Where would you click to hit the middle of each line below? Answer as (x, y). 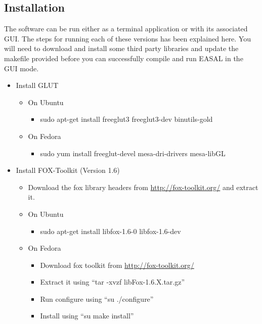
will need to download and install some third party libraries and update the (121, 48)
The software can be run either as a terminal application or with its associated (126, 29)
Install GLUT (37, 85)
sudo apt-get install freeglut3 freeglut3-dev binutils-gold (126, 119)
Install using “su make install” (87, 316)
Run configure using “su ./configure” (97, 298)
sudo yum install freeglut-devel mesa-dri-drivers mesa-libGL (133, 153)
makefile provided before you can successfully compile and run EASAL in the (124, 58)
